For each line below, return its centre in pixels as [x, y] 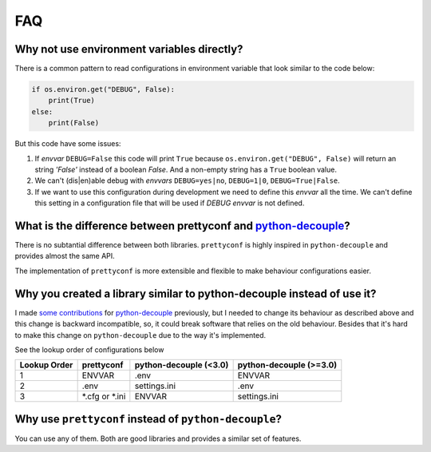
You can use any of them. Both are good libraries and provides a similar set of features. [158, 438]
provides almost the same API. [65, 256]
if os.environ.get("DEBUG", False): [103, 89]
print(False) [74, 123]
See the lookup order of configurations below [89, 349]
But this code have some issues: [68, 144]
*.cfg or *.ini [104, 397]
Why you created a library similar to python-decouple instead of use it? [196, 293]
